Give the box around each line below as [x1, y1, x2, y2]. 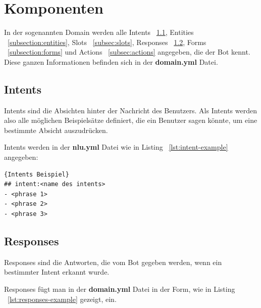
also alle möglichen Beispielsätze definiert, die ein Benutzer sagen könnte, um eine [4, 115, 257, 125]
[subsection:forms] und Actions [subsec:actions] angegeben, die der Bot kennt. [8, 47, 250, 57]
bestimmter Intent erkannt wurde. [4, 267, 110, 277]
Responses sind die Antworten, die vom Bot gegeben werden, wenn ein [4, 256, 222, 267]
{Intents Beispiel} [4, 170, 69, 178]
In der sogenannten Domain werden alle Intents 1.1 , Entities [4, 27, 194, 37]
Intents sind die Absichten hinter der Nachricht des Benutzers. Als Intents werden [4, 105, 257, 115]
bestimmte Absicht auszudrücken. [4, 124, 108, 135]
